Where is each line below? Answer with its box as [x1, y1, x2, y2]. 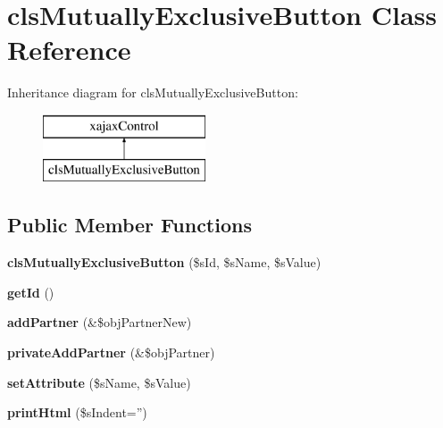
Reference [7, 31, 131, 68]
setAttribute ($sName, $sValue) [7, 373, 191, 391]
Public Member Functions [7, 211, 252, 239]
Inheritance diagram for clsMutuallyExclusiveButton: [7, 83, 298, 102]
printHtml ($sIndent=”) [7, 403, 147, 422]
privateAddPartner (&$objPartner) [7, 343, 215, 362]
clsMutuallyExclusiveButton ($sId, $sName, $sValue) [7, 253, 322, 272]
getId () [7, 282, 54, 301]
